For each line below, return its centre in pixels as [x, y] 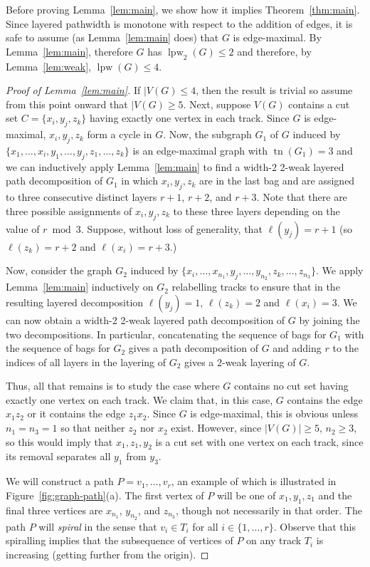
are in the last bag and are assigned [277, 181]
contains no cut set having [291, 386]
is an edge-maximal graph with [200, 150]
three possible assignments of [69, 210]
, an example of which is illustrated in [254, 481]
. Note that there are [302, 197]
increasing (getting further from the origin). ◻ [107, 555]
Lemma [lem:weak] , [48, 66]
